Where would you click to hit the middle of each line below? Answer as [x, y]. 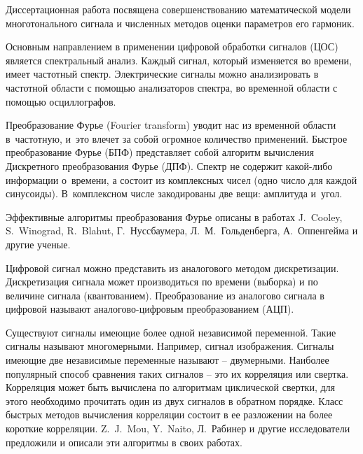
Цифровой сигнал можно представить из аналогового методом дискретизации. [172, 268]
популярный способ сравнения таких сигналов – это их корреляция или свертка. [177, 373]
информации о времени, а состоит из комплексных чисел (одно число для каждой [181, 179]
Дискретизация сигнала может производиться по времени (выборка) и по [162, 282]
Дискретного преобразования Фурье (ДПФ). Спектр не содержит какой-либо [169, 165]
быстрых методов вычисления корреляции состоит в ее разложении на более [169, 414]
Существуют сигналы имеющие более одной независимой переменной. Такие [171, 332]
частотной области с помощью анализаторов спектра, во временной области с [172, 87]
